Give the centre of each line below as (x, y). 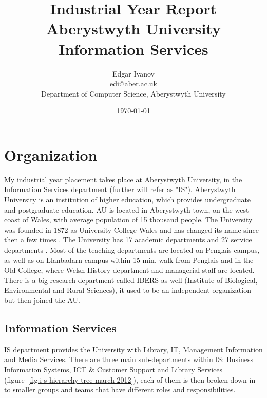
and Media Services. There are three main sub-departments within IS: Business (129, 359)
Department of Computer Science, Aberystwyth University (133, 93)
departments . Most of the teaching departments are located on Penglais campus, (132, 249)
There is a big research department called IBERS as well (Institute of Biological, (131, 280)
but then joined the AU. (42, 300)
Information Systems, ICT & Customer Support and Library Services (113, 369)
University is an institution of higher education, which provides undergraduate (128, 199)
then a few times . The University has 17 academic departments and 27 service (128, 240)
